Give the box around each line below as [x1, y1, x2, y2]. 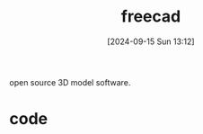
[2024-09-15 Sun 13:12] [107, 36, 195, 47]
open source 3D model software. [9, 76, 131, 87]
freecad [120, 6, 181, 27]
